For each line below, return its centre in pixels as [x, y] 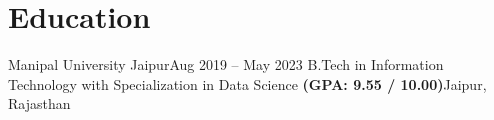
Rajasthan [39, 103]
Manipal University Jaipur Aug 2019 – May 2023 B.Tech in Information [226, 64]
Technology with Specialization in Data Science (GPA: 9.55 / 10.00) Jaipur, [247, 83]
